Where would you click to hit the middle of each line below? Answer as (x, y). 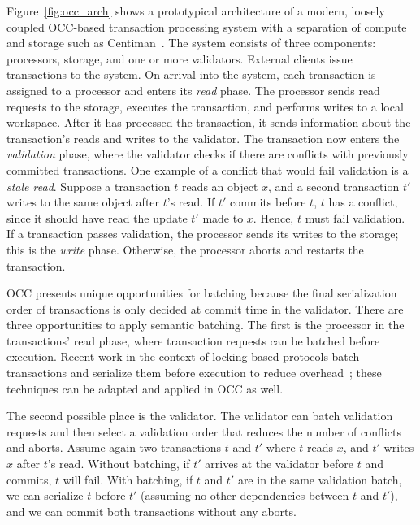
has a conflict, (363, 202)
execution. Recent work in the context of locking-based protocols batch (183, 356)
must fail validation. (355, 217)
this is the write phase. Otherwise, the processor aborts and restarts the (185, 249)
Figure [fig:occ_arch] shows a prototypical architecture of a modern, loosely (196, 11)
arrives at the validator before (279, 464)
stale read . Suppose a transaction (89, 186)
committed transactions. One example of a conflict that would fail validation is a (208, 169)
